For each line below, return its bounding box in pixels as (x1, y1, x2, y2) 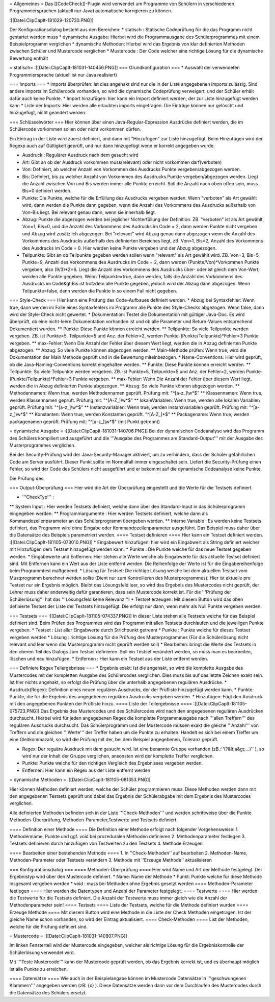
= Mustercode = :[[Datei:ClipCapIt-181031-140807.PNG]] (9, 933, 127, 939)
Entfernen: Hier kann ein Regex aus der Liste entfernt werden (22, 767, 150, 773)
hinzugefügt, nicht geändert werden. (9, 110, 87, 116)
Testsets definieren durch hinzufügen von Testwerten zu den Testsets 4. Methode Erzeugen (9, 840, 203, 847)
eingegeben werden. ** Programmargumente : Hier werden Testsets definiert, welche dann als (9, 510, 208, 517)
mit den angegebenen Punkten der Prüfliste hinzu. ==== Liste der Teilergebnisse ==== (9, 701, 193, 707)
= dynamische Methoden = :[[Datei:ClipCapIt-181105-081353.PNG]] (9, 776, 151, 783)
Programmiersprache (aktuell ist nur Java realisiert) (9, 71, 117, 78)
